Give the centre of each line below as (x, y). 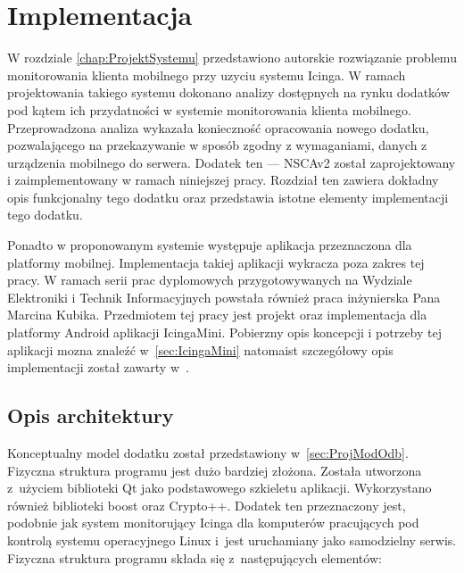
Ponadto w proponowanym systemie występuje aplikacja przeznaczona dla (210, 245)
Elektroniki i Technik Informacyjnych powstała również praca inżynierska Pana (224, 297)
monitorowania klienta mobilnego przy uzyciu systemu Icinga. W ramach (207, 75)
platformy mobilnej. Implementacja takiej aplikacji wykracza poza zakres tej (216, 262)
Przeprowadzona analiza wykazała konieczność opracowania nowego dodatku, (218, 127)
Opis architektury (91, 415)
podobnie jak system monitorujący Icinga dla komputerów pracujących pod (213, 523)
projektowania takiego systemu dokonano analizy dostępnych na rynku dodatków (228, 92)
